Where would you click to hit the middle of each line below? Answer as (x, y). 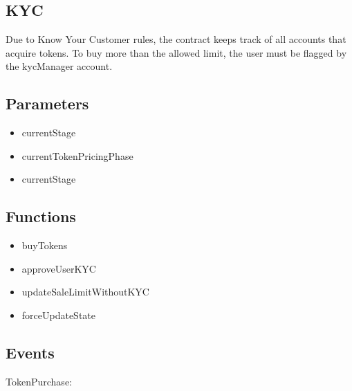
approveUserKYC (59, 268)
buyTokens (45, 245)
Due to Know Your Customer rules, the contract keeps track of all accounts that (176, 39)
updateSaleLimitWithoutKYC (85, 292)
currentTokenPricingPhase (77, 155)
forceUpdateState (59, 315)
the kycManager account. (59, 66)
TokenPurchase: (39, 381)
